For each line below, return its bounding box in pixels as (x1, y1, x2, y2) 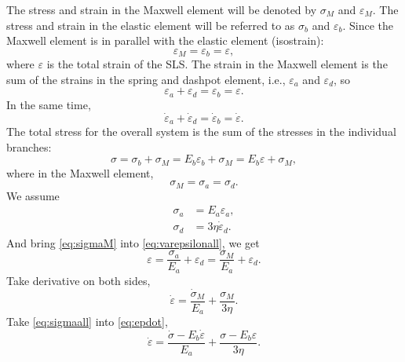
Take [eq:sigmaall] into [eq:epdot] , (6, 313, 168, 330)
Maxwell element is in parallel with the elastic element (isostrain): (6, 32, 324, 49)
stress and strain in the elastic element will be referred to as (6, 16, 295, 33)
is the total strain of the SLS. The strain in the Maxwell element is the (46, 56, 388, 72)
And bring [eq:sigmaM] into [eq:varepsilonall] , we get (6, 234, 260, 250)
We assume (6, 187, 60, 203)
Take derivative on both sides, (6, 272, 151, 288)
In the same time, (6, 96, 91, 112)
